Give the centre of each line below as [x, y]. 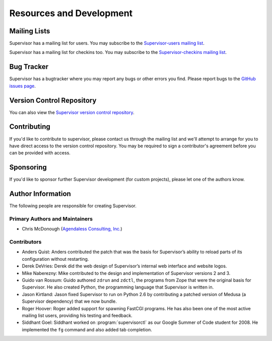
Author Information [40, 194]
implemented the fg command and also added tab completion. [87, 329]
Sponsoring [28, 167]
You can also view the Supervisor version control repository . [72, 112]
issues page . [23, 86]
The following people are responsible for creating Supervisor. [73, 206]
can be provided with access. [40, 153]
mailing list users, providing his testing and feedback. [77, 315]
